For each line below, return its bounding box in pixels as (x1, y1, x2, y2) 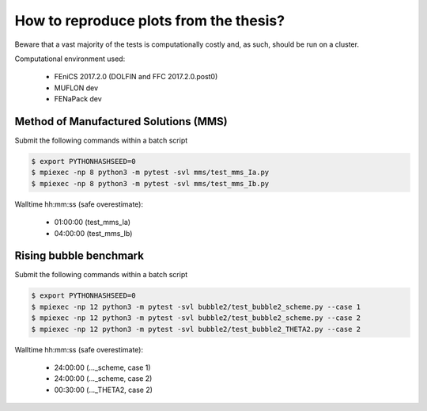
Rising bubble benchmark (14, 249, 144, 263)
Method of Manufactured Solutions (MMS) (14, 115, 229, 128)
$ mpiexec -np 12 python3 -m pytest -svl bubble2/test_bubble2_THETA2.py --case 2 (31, 325, 361, 333)
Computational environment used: (14, 54, 126, 63)
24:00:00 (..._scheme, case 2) (54, 374, 153, 383)
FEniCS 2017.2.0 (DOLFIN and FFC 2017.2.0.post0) (54, 72, 218, 82)
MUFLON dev (54, 83, 99, 93)
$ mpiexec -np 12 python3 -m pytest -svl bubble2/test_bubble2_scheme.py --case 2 (31, 314, 361, 322)
